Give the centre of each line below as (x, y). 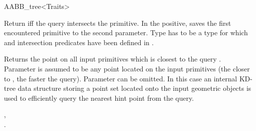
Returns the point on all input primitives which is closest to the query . (113, 59)
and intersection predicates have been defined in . (79, 42)
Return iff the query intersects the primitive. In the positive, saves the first (118, 23)
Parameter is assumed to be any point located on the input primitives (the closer (127, 68)
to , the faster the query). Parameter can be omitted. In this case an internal (121, 78)
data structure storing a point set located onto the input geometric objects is (135, 88)
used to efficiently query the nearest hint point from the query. (99, 98)
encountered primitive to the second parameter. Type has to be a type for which (126, 33)
